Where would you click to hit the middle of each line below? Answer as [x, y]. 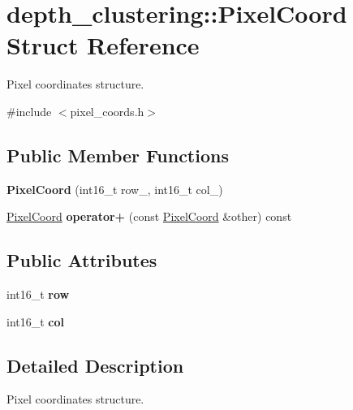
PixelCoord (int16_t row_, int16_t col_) [115, 189]
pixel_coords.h [107, 111]
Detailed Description [95, 365]
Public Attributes [82, 260]
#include [29, 111]
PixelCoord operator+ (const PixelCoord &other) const [149, 216]
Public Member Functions [118, 155]
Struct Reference [103, 45]
